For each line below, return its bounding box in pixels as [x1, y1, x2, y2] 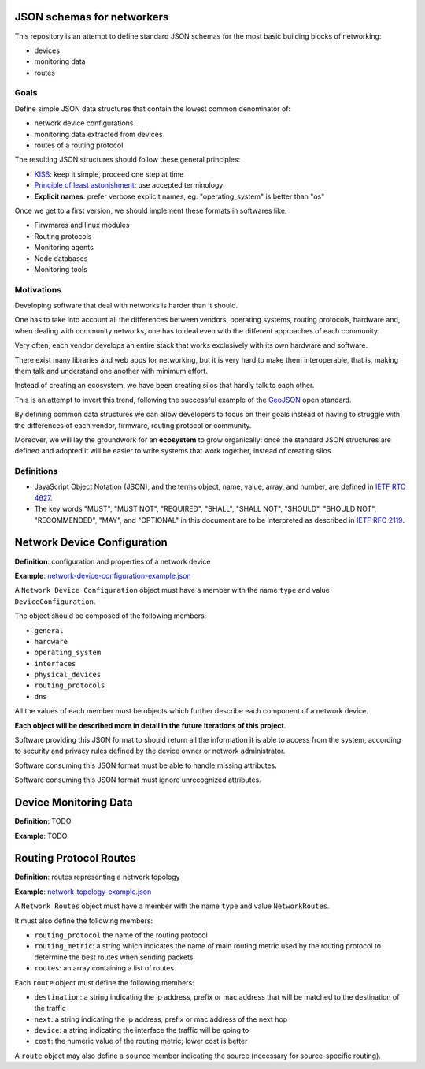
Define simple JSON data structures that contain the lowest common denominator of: [14, 103, 291, 114]
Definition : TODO [14, 817, 72, 826]
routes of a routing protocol [34, 140, 124, 150]
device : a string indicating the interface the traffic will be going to [34, 1026, 249, 1035]
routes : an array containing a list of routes [34, 963, 175, 973]
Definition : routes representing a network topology [14, 872, 180, 882]
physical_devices [34, 670, 102, 680]
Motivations [14, 284, 62, 295]
